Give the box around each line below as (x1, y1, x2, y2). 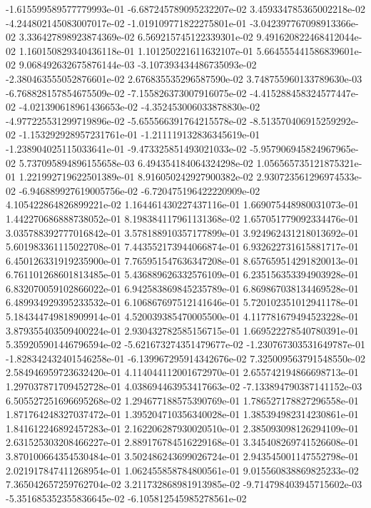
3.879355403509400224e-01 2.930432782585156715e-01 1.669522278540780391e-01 (6, 322, 359, 337)
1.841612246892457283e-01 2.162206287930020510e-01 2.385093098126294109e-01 (6, 420, 359, 435)
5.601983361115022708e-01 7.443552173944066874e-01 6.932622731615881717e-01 (6, 239, 359, 254)
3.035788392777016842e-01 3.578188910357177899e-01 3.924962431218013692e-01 (6, 225, 359, 240)
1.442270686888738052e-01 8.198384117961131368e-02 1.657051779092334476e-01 (6, 210, 359, 225)
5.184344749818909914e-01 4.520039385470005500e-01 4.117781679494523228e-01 (6, 309, 359, 324)
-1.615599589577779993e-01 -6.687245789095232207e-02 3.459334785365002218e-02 (6, 1, 365, 16)
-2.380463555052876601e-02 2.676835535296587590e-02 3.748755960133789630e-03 (6, 71, 362, 86)
